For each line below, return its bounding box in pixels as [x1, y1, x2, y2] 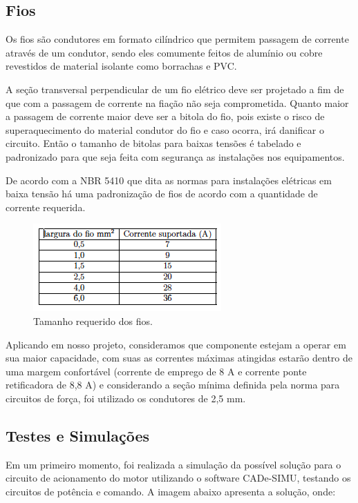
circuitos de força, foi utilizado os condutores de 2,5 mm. [6, 391, 246, 405]
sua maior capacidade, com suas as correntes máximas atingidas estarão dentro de [6, 351, 353, 365]
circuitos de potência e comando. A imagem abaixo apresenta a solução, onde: [6, 484, 336, 498]
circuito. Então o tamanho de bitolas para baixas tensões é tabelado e [6, 136, 301, 150]
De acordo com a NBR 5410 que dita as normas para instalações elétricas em [6, 172, 332, 187]
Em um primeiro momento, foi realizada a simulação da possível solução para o [6, 457, 341, 471]
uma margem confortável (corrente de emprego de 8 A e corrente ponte [6, 364, 307, 378]
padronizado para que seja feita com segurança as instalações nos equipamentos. [6, 149, 345, 164]
